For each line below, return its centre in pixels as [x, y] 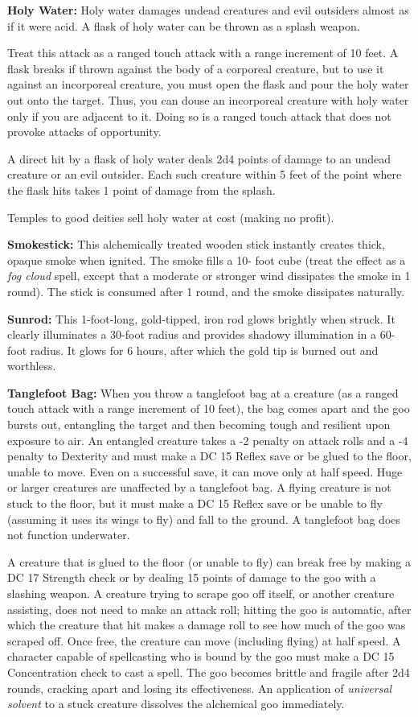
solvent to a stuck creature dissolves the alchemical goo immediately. [176, 704]
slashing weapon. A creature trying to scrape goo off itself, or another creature [201, 593]
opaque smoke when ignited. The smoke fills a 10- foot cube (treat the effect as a [207, 260]
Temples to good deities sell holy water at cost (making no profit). [171, 217]
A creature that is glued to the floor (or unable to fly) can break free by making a [209, 561]
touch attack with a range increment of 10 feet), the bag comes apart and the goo [209, 408]
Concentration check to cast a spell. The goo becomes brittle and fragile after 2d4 [209, 672]
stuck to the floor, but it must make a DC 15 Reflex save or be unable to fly [195, 503]
